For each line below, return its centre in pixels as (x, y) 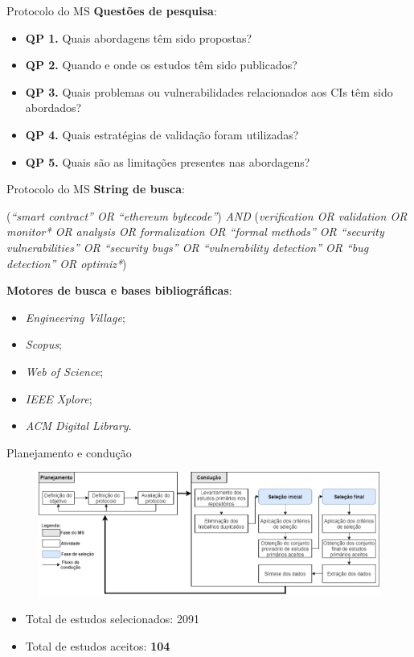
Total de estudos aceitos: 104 (98, 645)
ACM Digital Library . (78, 426)
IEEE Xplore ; (59, 398)
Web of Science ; (64, 371)
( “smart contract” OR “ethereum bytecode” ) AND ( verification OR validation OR (207, 215)
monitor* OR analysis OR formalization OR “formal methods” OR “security (195, 231)
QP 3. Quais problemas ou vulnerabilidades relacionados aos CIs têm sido (209, 91)
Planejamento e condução (69, 452)
